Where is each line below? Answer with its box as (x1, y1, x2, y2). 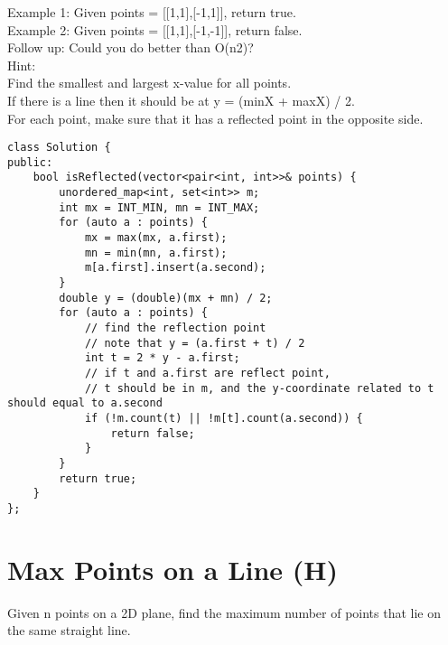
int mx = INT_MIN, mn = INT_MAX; (59, 201, 260, 214)
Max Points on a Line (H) (7, 550, 339, 587)
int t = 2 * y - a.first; (84, 351, 240, 365)
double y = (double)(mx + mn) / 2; (59, 291, 273, 304)
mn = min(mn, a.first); (84, 246, 228, 259)
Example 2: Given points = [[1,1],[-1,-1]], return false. (7, 20, 303, 39)
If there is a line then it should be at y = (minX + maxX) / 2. (7, 90, 355, 109)
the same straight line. (7, 621, 131, 640)
